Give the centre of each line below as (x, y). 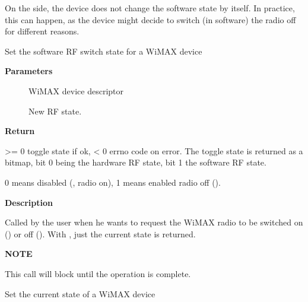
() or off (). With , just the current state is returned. (100, 233)
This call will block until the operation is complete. (98, 273)
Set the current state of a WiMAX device (80, 293)
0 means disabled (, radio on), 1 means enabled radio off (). (113, 182)
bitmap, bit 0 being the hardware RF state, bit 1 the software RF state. (136, 162)
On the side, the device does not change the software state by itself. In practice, (150, 8)
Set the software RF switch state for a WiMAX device (104, 51)
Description (29, 202)
